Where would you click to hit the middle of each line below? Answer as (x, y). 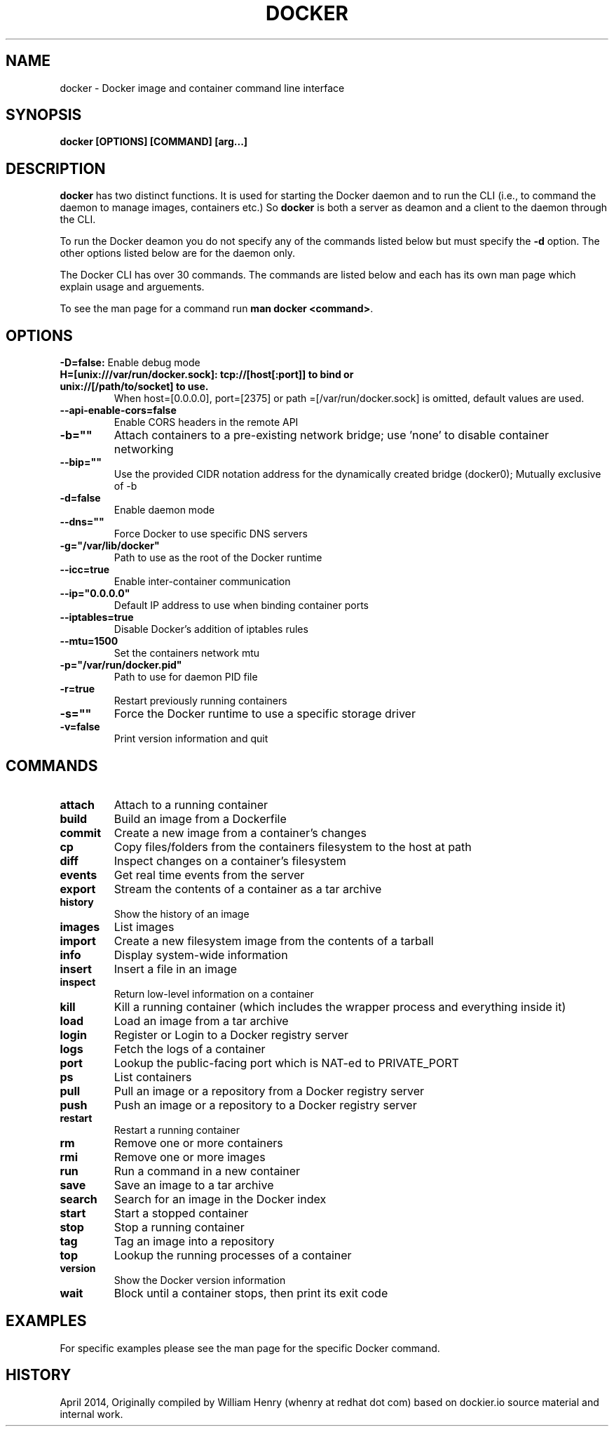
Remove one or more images (190, 1157)
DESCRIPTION (56, 168)
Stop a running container (179, 1227)
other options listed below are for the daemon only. (178, 253)
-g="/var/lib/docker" (110, 546)
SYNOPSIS (44, 115)
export (78, 889)
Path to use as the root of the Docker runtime (218, 558)
